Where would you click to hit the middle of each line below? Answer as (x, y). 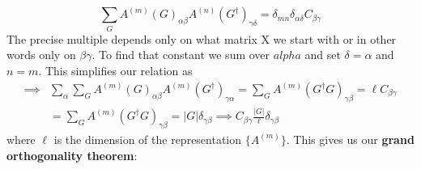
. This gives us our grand (350, 139)
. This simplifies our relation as (115, 70)
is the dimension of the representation (148, 139)
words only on (41, 55)
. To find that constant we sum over (181, 55)
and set (323, 55)
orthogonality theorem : (72, 155)
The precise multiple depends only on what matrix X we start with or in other (202, 38)
